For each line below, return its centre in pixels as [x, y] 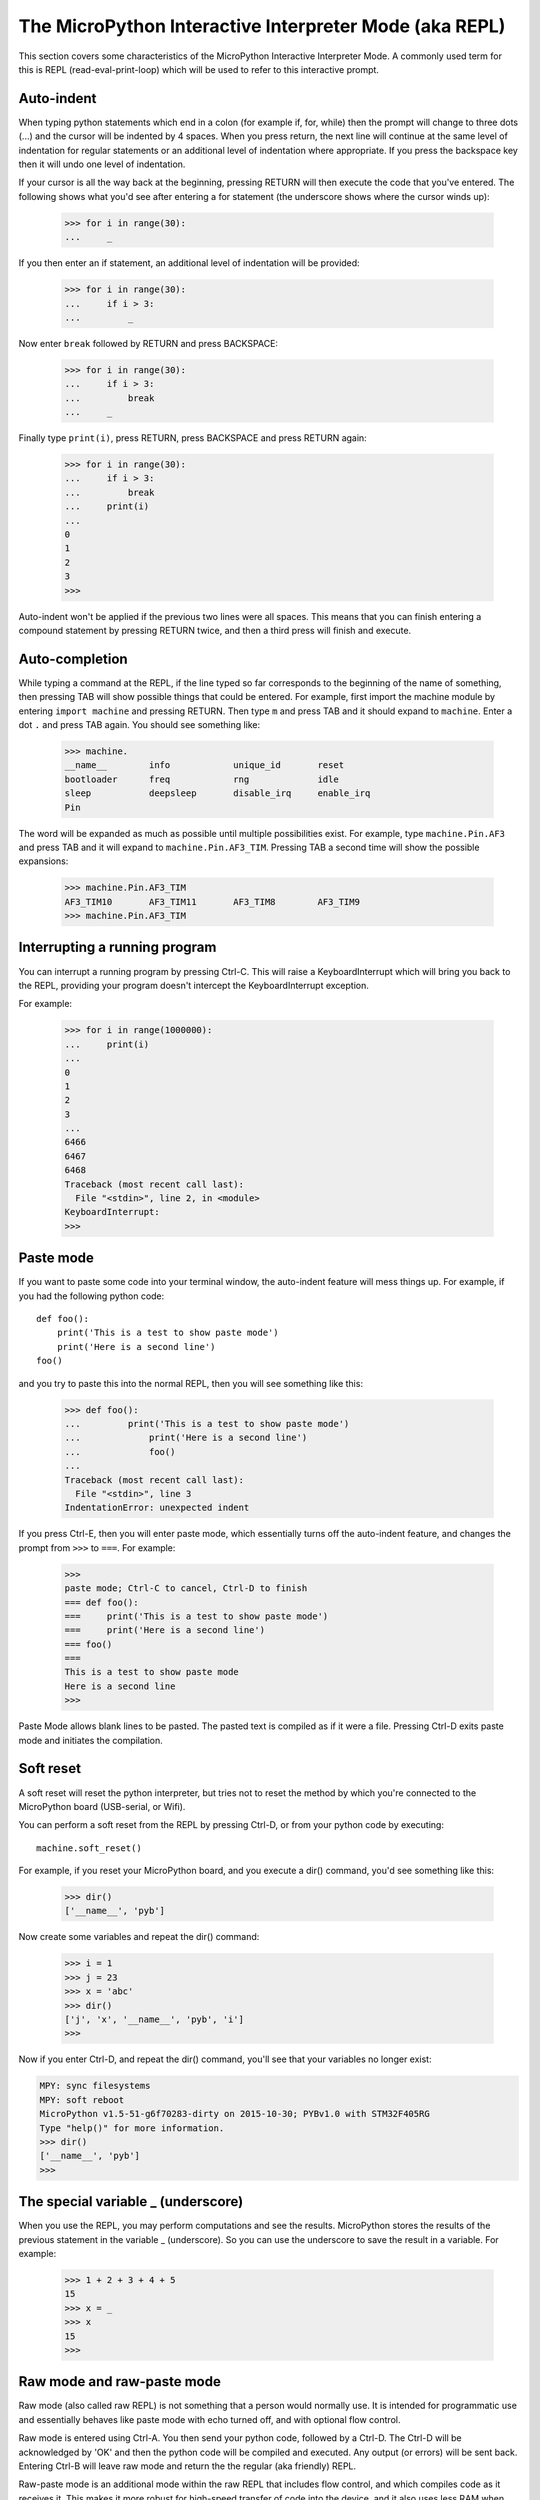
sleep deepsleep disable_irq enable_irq [217, 793]
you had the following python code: [91, 1296]
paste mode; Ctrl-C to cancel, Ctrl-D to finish [186, 1588]
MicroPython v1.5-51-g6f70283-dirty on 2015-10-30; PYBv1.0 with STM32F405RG [234, 2114]
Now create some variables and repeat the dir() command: [139, 1937]
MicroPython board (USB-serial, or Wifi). [102, 1806]
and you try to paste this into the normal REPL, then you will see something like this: [191, 1383]
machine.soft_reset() [89, 1848]
